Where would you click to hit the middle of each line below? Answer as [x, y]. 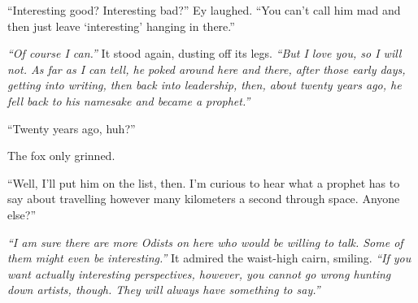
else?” [22, 214]
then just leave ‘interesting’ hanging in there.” [121, 26]
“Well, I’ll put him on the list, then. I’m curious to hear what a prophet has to [204, 182]
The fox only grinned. [61, 156]
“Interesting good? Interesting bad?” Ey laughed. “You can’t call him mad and [204, 10]
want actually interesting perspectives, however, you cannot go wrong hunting [199, 273]
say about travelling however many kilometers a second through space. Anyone [204, 199]
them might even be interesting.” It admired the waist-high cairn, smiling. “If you [209, 258]
